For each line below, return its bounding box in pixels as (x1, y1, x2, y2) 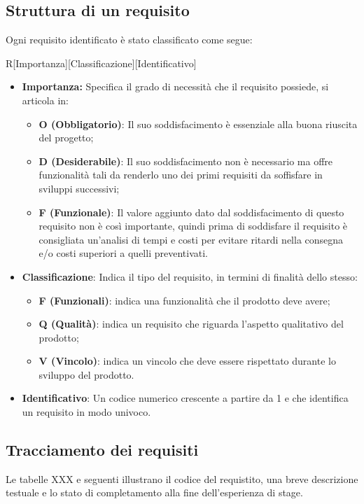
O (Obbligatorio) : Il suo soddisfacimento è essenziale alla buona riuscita (38, 116, 358, 131)
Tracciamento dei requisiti (6, 439, 199, 461)
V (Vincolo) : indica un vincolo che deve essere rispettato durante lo (38, 353, 336, 368)
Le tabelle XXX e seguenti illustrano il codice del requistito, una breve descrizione (6, 471, 358, 486)
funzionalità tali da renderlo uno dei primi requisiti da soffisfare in (38, 167, 323, 182)
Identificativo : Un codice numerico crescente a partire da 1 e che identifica (22, 391, 349, 405)
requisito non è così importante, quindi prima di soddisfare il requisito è (38, 218, 348, 233)
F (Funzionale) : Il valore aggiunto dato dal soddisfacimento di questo (38, 204, 344, 219)
